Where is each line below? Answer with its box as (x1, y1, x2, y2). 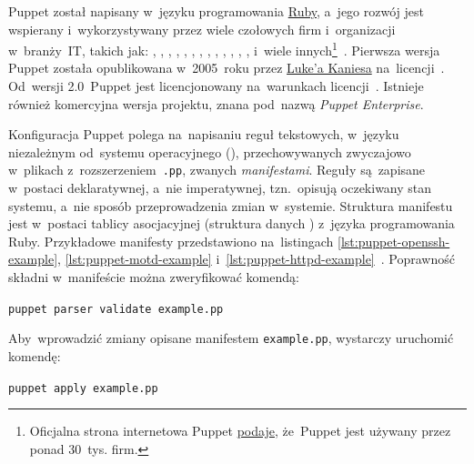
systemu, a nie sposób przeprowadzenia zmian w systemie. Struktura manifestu (8, 196, 453, 215)
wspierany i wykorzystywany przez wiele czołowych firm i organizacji (8, 19, 396, 38)
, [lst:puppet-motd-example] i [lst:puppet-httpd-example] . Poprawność (57, 249, 455, 268)
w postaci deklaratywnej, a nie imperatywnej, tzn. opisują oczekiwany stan (8, 178, 432, 197)
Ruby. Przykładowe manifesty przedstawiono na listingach (8, 231, 334, 250)
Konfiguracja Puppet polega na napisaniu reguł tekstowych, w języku (8, 125, 399, 144)
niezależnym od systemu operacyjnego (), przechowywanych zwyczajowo (8, 142, 411, 161)
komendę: (8, 346, 61, 365)
